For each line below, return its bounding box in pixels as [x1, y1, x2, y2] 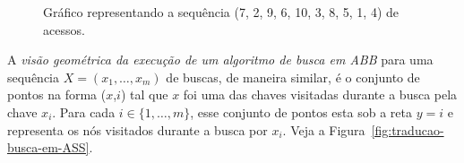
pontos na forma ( [7, 85, 107, 104]
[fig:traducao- [371, 120, 444, 139]
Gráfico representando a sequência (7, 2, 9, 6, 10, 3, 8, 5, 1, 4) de [43, 3, 400, 21]
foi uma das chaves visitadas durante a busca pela [183, 85, 458, 104]
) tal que [120, 85, 168, 104]
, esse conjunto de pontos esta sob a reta [190, 102, 412, 121]
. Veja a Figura [282, 120, 365, 139]
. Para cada [52, 102, 116, 121]
